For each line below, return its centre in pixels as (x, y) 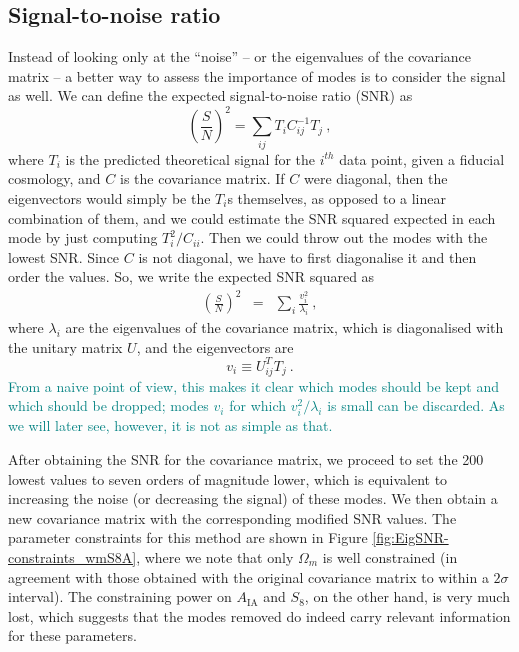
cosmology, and (54, 178)
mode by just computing (83, 237)
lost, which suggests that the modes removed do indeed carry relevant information (259, 615)
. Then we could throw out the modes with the (344, 237)
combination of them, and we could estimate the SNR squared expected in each (252, 217)
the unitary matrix (65, 346)
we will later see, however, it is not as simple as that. (170, 425)
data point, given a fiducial (422, 158)
